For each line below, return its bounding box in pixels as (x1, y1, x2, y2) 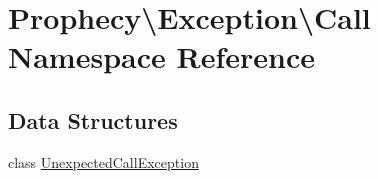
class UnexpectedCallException (8, 151, 199, 172)
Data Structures (8, 104, 178, 135)
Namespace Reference (8, 36, 315, 77)
